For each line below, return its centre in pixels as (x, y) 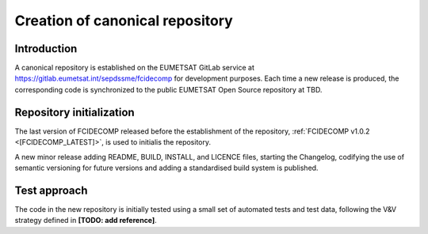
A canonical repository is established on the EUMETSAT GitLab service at (135, 68)
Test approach (51, 190)
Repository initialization (75, 112)
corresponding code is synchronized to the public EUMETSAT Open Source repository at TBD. (168, 89)
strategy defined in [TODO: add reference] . (86, 221)
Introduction (46, 49)
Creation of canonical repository (124, 21)
